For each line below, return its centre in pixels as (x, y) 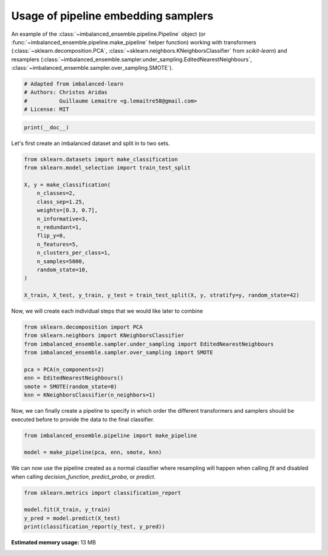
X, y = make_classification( (67, 185)
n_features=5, (58, 244)
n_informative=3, (63, 219)
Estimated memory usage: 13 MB (54, 543)
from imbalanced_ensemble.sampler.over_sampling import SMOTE (118, 353)
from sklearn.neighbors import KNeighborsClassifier (104, 336)
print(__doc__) (46, 127)
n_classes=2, (56, 193)
